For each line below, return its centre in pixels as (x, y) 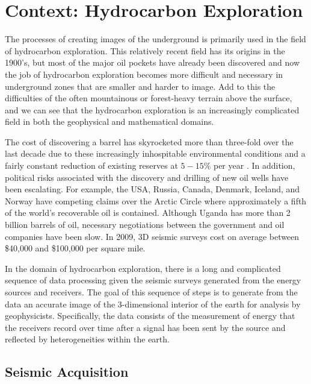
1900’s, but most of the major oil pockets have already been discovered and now (152, 62)
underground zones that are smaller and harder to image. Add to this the (140, 86)
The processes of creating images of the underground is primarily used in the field (155, 39)
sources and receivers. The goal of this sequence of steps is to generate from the (151, 292)
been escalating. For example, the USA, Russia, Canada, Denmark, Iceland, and (152, 189)
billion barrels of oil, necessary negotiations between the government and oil (145, 225)
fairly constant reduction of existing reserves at (91, 165)
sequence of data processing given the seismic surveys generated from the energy (153, 280)
